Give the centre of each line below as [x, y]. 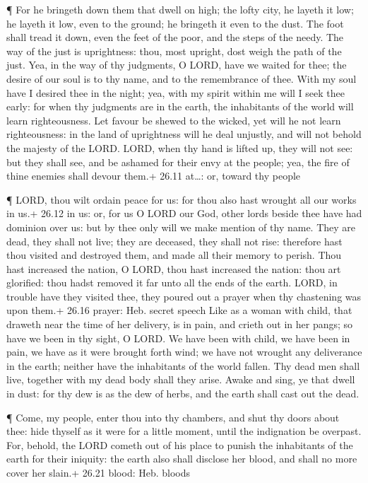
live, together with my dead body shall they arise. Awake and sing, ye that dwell [181, 379]
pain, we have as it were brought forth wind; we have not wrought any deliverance [184, 352]
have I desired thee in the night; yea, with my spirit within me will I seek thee [176, 92]
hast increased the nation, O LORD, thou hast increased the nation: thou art [174, 268]
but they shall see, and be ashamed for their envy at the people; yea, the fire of [178, 162]
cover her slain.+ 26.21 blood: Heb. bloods [99, 472]
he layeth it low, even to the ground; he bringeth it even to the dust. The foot [175, 23]
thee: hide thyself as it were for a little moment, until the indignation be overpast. [184, 431]
